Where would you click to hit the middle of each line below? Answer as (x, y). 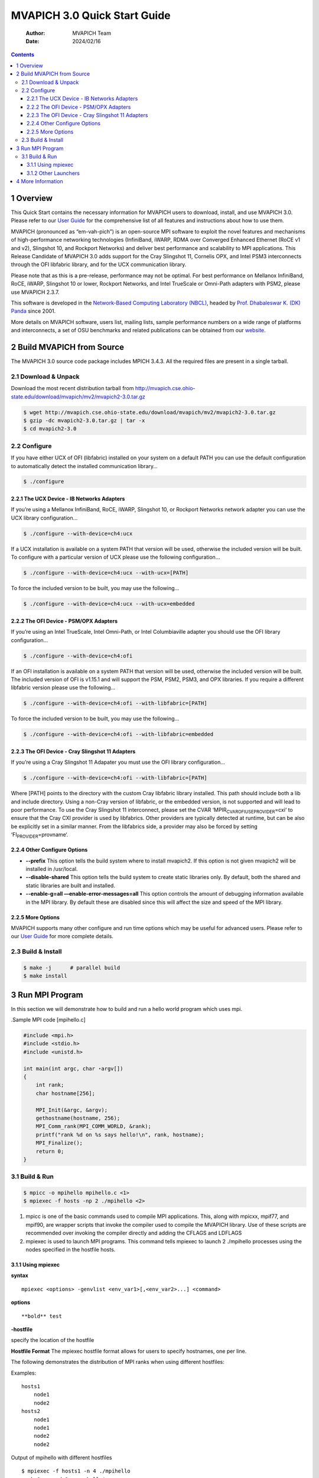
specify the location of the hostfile (53, 1340)
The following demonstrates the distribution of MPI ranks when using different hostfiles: (118, 1362)
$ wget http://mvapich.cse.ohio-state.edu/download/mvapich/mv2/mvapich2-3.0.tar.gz (149, 412)
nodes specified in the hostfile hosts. (71, 1250)
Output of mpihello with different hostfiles (61, 1458)
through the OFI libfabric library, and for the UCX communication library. (99, 265)
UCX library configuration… (44, 518)
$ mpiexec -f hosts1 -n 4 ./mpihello (76, 1471)
